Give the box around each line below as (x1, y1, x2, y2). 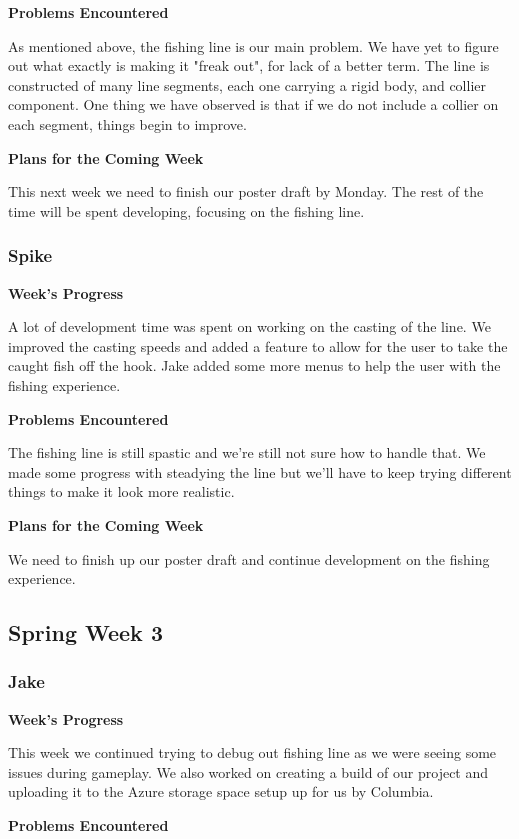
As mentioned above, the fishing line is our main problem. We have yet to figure (8, 35, 499, 56)
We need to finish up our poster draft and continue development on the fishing (8, 548, 490, 569)
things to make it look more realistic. (8, 481, 235, 502)
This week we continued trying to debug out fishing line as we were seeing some (8, 742, 497, 763)
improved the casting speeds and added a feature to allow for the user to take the (8, 335, 508, 356)
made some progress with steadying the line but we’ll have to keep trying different (8, 461, 512, 482)
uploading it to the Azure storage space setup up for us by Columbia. (8, 781, 434, 802)
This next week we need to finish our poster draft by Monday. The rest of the (8, 181, 484, 202)
